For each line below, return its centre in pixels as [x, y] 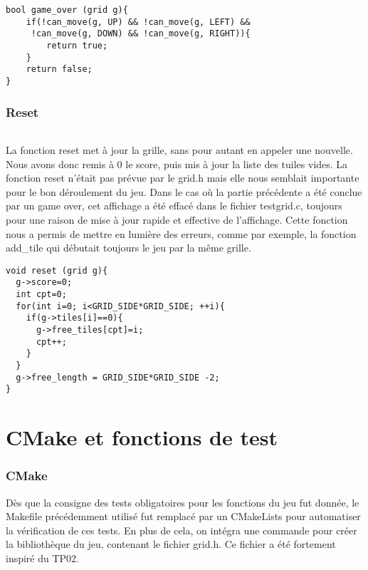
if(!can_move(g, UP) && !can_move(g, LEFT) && [138, 22]
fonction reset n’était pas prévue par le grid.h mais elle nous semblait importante [183, 178]
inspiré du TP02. [42, 558]
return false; [59, 69]
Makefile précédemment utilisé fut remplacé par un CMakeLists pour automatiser [183, 516]
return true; [77, 45]
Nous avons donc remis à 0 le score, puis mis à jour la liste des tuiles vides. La [177, 164]
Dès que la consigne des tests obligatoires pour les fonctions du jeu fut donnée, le [183, 502]
